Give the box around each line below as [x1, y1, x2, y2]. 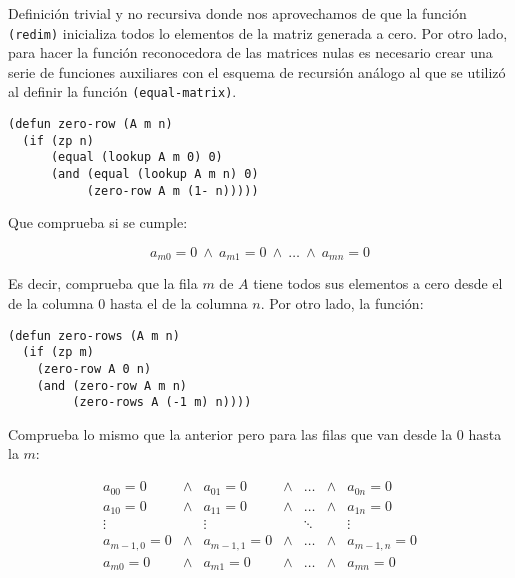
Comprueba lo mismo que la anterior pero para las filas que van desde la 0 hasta [8, 423, 502, 444]
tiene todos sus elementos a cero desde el [253, 273, 503, 294]
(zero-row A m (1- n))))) [86, 183, 259, 198]
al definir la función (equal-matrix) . [8, 81, 237, 102]
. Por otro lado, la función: [260, 293, 424, 314]
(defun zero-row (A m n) [8, 117, 173, 132]
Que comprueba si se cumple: [8, 212, 188, 233]
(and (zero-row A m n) [36, 378, 187, 393]
